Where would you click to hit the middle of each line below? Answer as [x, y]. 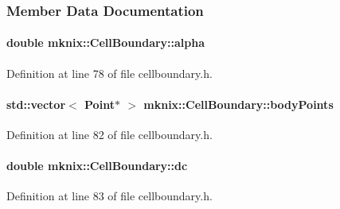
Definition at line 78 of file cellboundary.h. [109, 73]
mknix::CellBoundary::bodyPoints [238, 104]
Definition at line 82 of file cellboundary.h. [109, 135]
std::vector [36, 104]
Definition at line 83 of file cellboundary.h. [109, 196]
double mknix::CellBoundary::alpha [106, 43]
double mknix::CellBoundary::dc [97, 166]
